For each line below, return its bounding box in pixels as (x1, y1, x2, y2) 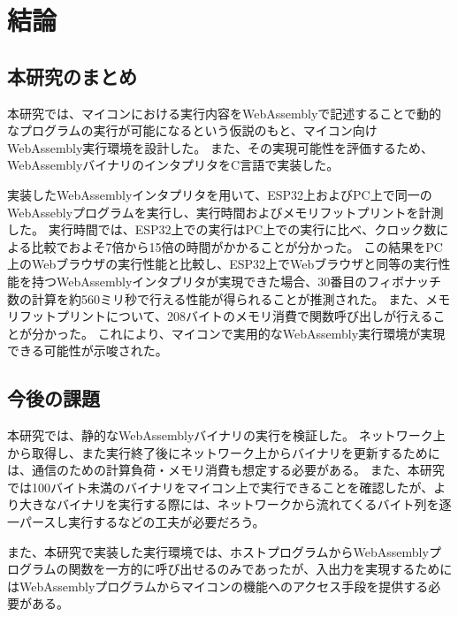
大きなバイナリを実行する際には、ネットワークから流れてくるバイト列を (19, 495, 439, 514)
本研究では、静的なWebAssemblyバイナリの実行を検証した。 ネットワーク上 (7, 426, 446, 445)
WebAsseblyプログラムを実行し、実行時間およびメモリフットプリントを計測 (7, 202, 444, 221)
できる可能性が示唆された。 (7, 341, 168, 360)
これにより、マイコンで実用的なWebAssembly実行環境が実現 (97, 324, 446, 342)
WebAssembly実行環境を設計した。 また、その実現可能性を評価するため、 (7, 138, 433, 156)
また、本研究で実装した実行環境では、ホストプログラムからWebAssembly (7, 542, 429, 560)
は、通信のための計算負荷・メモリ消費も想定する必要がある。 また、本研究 (7, 461, 445, 479)
